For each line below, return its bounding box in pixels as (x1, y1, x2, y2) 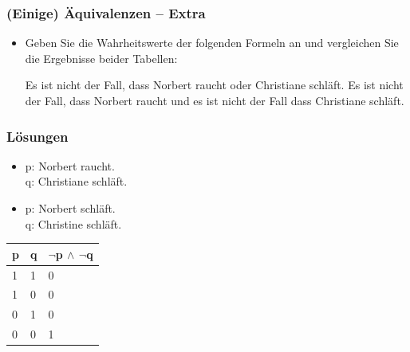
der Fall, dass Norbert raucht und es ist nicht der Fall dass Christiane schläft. (25, 92, 404, 108)
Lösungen (6, 126, 69, 146)
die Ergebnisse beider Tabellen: (25, 49, 178, 66)
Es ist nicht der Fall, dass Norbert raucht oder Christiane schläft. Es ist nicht (25, 76, 404, 93)
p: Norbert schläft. (25, 200, 116, 216)
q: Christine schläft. (25, 215, 122, 232)
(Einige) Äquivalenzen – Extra (6, 2, 206, 22)
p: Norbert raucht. (25, 157, 115, 174)
